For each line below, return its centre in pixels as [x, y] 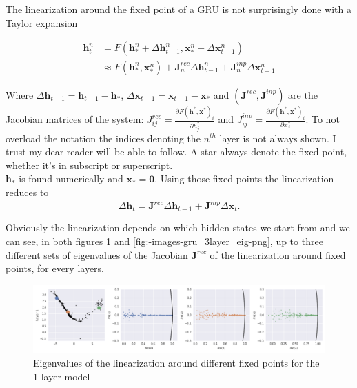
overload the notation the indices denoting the [103, 138]
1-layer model [62, 376]
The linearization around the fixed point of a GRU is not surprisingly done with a [179, 9]
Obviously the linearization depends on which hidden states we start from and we [178, 227]
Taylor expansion [42, 22]
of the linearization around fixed [278, 254]
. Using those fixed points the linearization [244, 178]
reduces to [27, 192]
